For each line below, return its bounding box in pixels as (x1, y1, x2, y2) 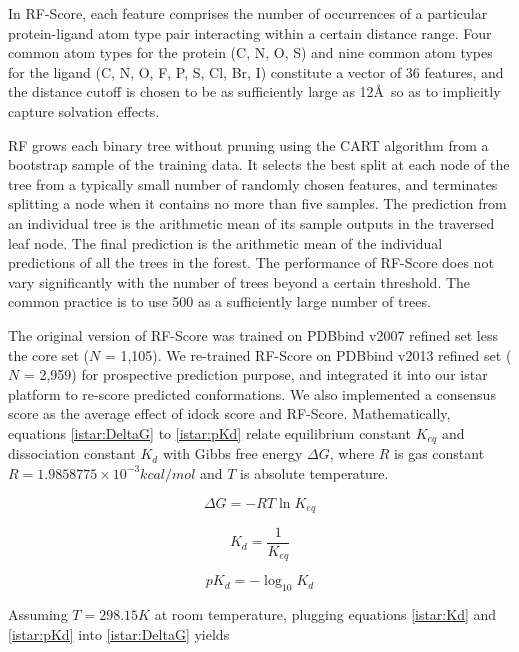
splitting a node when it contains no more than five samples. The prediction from (8, 193, 507, 214)
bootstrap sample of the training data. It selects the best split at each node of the (8, 154, 510, 175)
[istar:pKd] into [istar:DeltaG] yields (8, 623, 230, 644)
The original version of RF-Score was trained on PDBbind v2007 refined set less (8, 324, 498, 345)
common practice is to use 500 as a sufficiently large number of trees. (8, 291, 431, 312)
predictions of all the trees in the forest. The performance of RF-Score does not (8, 252, 494, 273)
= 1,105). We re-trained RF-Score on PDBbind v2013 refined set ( (104, 344, 512, 365)
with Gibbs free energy (162, 443, 303, 464)
